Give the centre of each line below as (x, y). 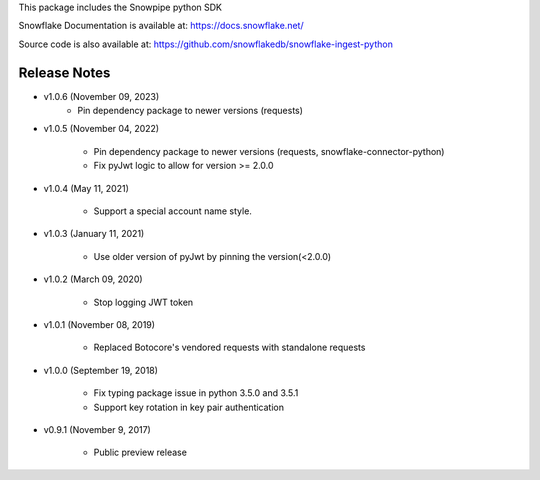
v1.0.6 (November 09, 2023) (101, 96)
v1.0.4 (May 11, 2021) (86, 188)
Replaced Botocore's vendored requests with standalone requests (229, 347)
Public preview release (140, 452)
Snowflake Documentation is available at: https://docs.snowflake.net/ (161, 26)
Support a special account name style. (172, 211)
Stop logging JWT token (143, 302)
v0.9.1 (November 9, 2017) (97, 429)
